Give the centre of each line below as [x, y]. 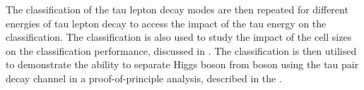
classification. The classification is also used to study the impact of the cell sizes [179, 37]
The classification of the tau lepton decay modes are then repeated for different [177, 9]
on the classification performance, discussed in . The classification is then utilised [181, 50]
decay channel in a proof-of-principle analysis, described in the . [144, 78]
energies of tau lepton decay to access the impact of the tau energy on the [166, 23]
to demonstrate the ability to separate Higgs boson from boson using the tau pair [182, 64]
